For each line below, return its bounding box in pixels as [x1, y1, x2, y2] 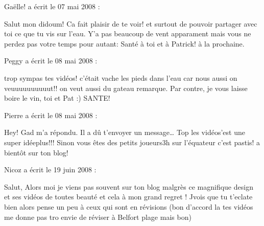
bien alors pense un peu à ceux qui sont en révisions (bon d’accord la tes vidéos [4, 201, 253, 212]
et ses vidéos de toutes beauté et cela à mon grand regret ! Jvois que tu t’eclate [4, 191, 253, 202]
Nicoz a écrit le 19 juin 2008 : [4, 164, 97, 175]
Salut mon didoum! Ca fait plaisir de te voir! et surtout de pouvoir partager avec [4, 18, 257, 29]
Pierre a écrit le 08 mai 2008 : [4, 109, 98, 120]
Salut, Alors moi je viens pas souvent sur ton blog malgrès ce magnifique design [4, 181, 253, 192]
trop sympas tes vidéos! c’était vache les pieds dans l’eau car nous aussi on [4, 72, 237, 83]
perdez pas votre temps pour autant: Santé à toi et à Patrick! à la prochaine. [4, 38, 245, 49]
